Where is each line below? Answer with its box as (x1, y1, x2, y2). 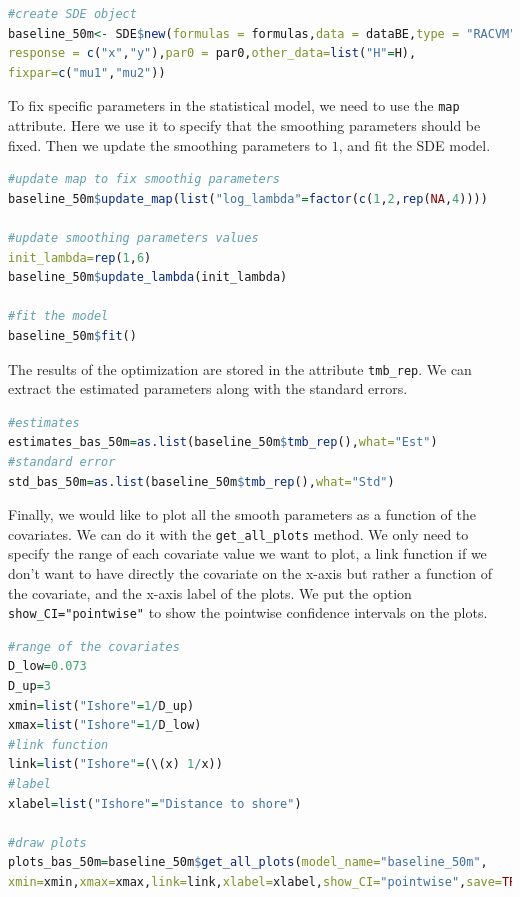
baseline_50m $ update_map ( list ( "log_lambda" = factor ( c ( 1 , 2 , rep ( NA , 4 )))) (8, 191, 488, 206)
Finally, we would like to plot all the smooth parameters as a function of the (8, 504, 476, 525)
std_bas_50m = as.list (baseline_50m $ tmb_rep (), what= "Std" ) (8, 474, 395, 489)
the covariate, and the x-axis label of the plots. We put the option (8, 582, 412, 603)
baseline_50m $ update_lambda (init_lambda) (8, 270, 288, 285)
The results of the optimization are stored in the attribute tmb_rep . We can (8, 358, 472, 379)
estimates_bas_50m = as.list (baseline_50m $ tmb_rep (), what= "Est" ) (8, 435, 438, 450)
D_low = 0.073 (8, 659, 87, 674)
